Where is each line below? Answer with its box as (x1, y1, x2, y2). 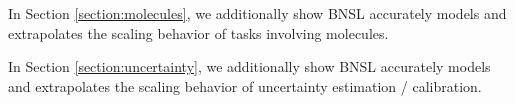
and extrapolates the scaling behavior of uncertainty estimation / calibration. (8, 75, 482, 96)
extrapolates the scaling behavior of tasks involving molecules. (8, 22, 389, 43)
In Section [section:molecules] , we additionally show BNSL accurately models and (8, 3, 507, 23)
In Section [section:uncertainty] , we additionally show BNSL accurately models (8, 56, 491, 77)
